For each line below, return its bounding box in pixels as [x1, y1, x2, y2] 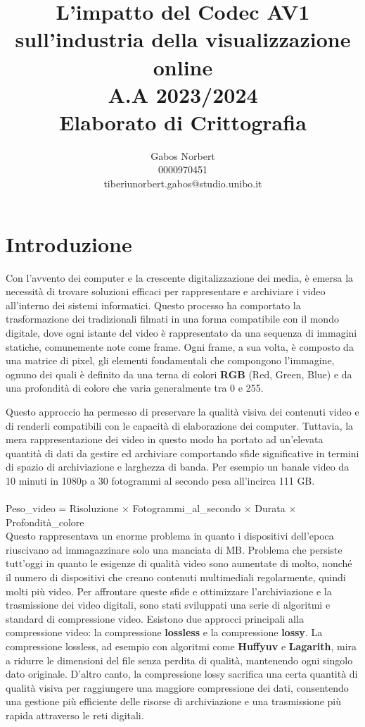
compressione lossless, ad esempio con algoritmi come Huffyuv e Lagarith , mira [6, 639, 357, 654]
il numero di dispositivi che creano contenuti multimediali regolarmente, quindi [6, 570, 346, 585]
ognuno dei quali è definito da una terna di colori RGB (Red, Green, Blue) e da [6, 366, 352, 381]
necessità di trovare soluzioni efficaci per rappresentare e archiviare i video [6, 284, 326, 299]
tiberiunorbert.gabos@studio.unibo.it [103, 176, 262, 191]
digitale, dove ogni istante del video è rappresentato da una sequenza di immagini [6, 325, 357, 340]
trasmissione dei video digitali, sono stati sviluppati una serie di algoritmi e [6, 597, 331, 612]
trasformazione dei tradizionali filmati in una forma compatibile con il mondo [6, 311, 339, 326]
